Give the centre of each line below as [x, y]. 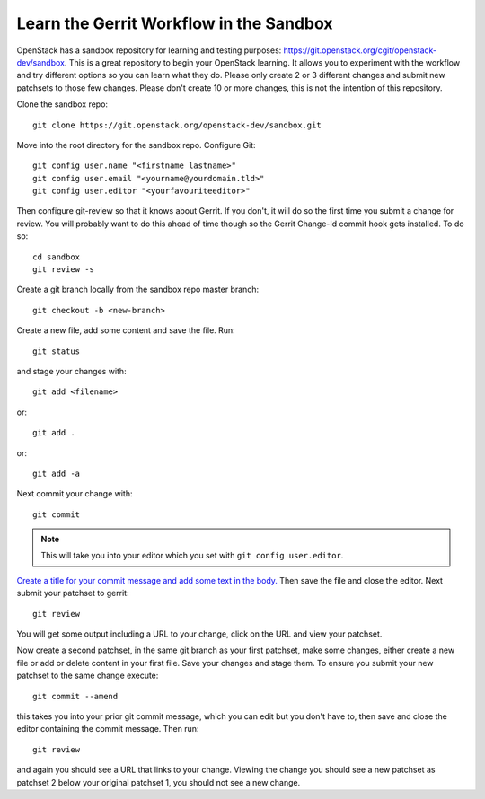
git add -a [57, 473]
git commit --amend [75, 696]
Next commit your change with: [75, 494]
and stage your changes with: [71, 371]
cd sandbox [57, 257]
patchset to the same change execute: [88, 676]
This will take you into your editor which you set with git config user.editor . [192, 556]
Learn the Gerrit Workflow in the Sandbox [175, 23]
